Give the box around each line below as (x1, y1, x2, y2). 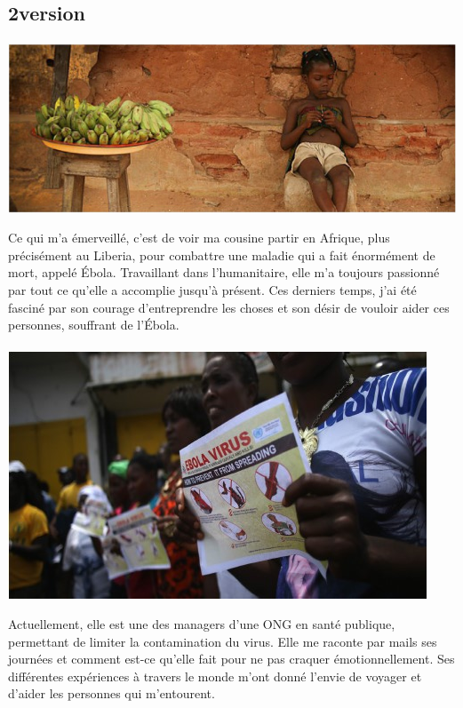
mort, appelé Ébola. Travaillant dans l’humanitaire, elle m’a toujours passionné (8, 263, 440, 282)
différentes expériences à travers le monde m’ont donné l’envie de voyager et (8, 666, 422, 685)
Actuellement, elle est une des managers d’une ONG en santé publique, (8, 614, 395, 632)
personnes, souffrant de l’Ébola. (8, 315, 180, 334)
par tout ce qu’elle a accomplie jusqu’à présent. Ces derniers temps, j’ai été (8, 280, 417, 298)
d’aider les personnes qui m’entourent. (8, 684, 215, 703)
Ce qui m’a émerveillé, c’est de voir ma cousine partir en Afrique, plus (8, 228, 390, 247)
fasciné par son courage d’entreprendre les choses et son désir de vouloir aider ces (8, 298, 450, 316)
